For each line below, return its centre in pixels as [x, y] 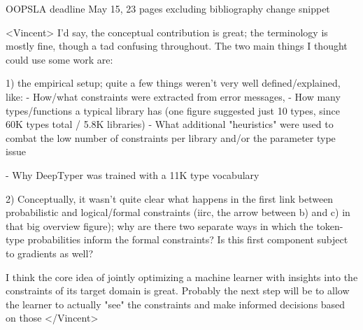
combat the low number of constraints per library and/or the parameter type [171, 137]
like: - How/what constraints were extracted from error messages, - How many [173, 96]
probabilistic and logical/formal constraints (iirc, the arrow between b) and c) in [178, 212]
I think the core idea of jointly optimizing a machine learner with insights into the [182, 277]
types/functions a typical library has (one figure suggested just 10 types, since [173, 110]
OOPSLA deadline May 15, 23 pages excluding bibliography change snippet [168, 8]
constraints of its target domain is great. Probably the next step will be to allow [178, 290]
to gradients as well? [50, 253]
